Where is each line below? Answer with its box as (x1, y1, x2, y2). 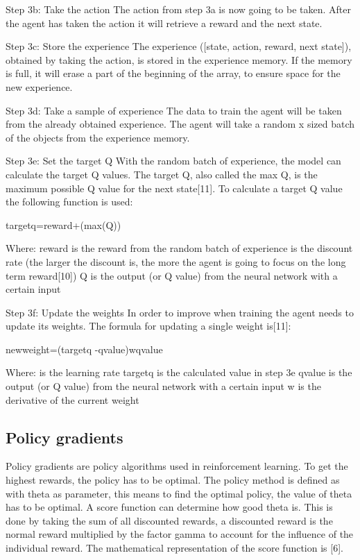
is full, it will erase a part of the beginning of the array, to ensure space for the (6, 66, 341, 80)
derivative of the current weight (6, 392, 139, 407)
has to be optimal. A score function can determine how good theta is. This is (6, 500, 333, 514)
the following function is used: (6, 194, 133, 209)
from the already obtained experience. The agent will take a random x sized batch (6, 117, 355, 131)
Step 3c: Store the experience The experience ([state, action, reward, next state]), (6, 39, 352, 53)
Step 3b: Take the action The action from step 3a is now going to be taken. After (6, 2, 351, 16)
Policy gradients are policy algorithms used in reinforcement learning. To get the (6, 459, 348, 473)
